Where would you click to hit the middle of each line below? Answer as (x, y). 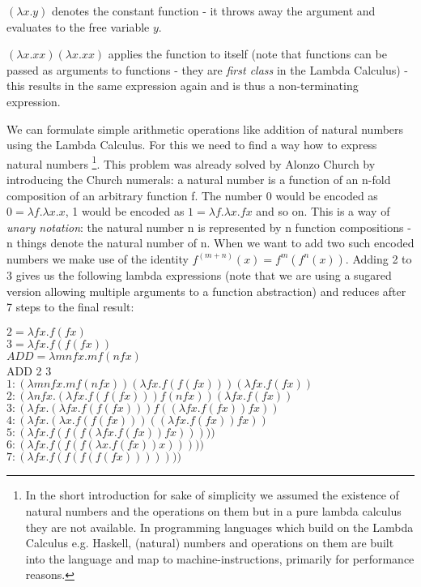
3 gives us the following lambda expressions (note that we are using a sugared (199, 274)
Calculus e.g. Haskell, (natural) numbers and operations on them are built (210, 543)
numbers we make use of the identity (98, 258)
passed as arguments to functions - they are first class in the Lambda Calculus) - (208, 69)
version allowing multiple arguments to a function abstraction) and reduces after (206, 291)
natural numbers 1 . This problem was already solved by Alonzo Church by (191, 162)
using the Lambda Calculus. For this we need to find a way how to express (192, 145)
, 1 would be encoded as (125, 211)
